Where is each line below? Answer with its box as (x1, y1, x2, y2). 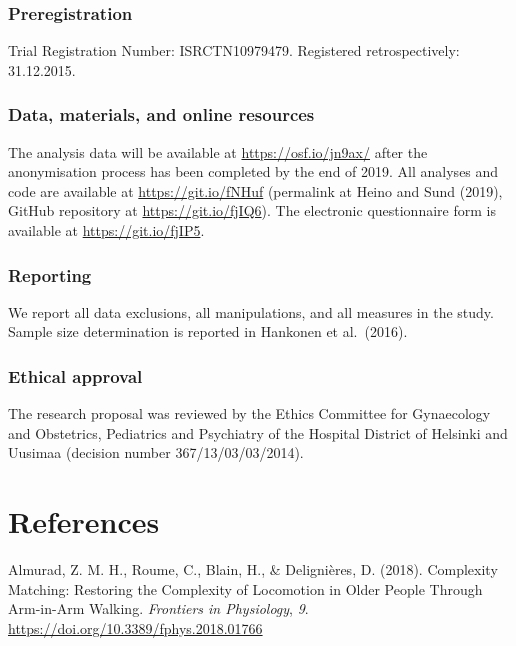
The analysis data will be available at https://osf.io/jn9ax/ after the (8, 141, 428, 162)
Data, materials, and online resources (8, 102, 315, 127)
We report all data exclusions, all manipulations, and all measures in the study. (8, 301, 494, 322)
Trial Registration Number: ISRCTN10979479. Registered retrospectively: (8, 40, 460, 61)
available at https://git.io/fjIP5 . (8, 220, 205, 240)
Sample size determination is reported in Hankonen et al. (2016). (8, 321, 408, 342)
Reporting (8, 262, 92, 287)
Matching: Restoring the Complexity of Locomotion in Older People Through (8, 578, 483, 599)
